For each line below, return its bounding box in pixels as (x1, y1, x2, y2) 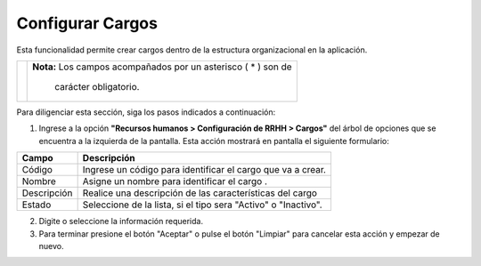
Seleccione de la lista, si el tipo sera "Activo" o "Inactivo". (82, 198, 322, 211)
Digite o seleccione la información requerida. (38, 216, 204, 227)
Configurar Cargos (16, 13, 158, 33)
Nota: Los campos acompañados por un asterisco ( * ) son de (32, 60, 293, 73)
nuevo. (38, 240, 64, 251)
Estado (21, 198, 52, 211)
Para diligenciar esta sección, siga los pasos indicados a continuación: (16, 107, 276, 117)
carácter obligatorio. (54, 80, 140, 93)
